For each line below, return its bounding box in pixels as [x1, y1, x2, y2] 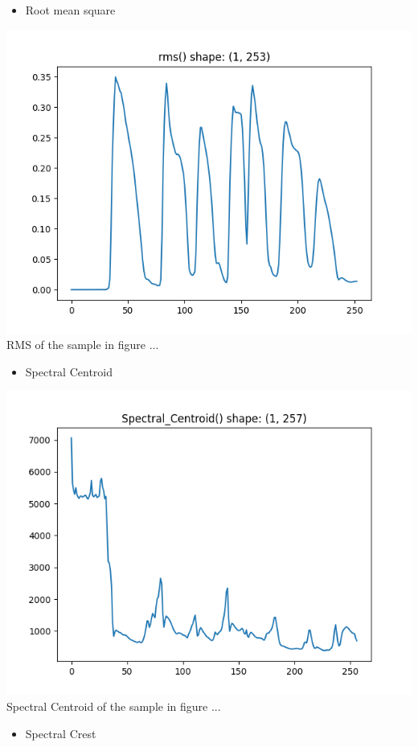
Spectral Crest [25, 724, 96, 741]
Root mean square [25, 2, 116, 18]
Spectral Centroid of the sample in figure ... [6, 697, 221, 714]
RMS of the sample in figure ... [6, 336, 159, 353]
